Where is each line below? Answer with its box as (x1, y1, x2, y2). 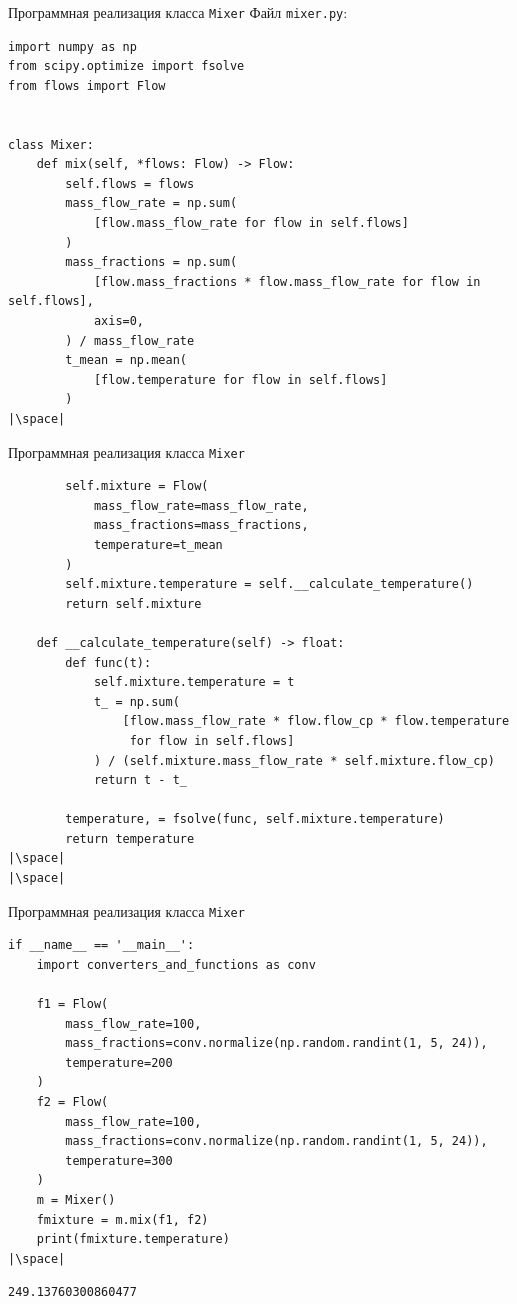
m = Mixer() (36, 1193, 116, 1208)
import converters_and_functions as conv (36, 957, 316, 972)
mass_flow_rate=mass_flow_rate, (93, 498, 309, 513)
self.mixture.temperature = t (93, 675, 295, 690)
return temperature (65, 831, 195, 846)
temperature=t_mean (93, 537, 223, 552)
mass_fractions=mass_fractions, (93, 518, 309, 533)
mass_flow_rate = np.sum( (65, 196, 238, 211)
